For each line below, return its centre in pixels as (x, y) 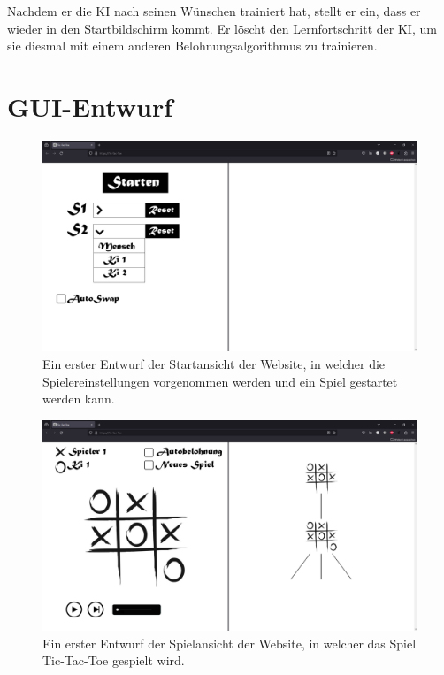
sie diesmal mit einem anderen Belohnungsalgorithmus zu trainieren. (192, 46)
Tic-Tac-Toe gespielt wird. (114, 660)
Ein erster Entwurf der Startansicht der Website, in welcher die (214, 364)
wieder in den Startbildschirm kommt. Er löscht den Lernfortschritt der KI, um (222, 28)
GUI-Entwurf (90, 106)
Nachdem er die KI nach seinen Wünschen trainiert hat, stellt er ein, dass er (214, 11)
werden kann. (79, 399)
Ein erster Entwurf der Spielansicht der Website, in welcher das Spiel (230, 643)
